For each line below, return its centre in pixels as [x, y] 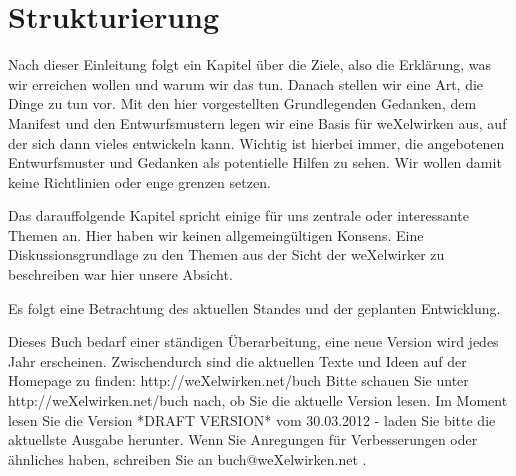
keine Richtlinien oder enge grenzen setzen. [139, 181]
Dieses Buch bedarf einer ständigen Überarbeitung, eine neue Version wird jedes [253, 341]
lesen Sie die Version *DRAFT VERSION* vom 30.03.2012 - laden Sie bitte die [252, 419]
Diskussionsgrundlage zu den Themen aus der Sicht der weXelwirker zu [226, 254]
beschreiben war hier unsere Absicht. [120, 274]
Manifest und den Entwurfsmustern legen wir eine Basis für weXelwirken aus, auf [257, 122]
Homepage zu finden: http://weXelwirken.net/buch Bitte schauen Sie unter [238, 380]
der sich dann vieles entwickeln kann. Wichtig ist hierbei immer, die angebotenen [256, 142]
